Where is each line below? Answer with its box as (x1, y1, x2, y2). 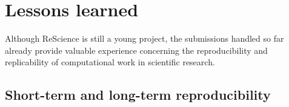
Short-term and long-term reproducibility (5, 85, 271, 104)
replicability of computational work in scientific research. (5, 56, 215, 68)
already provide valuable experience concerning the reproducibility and (5, 44, 268, 56)
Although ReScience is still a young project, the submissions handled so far (5, 32, 284, 45)
